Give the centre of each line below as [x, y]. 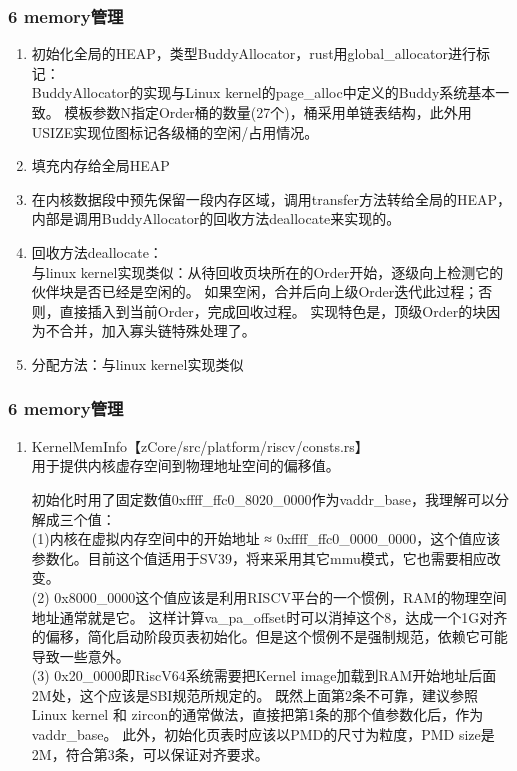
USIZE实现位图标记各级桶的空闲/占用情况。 [175, 131]
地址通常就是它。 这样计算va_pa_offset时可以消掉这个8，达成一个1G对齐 [269, 616]
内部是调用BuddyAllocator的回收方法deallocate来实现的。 [216, 218]
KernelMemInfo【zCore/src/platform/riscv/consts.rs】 [200, 445]
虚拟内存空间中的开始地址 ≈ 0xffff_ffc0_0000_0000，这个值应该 [296, 538]
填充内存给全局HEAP [100, 165]
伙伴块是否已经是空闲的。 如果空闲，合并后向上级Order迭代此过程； [255, 291]
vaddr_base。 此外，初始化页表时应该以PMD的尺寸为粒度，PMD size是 [263, 734]
